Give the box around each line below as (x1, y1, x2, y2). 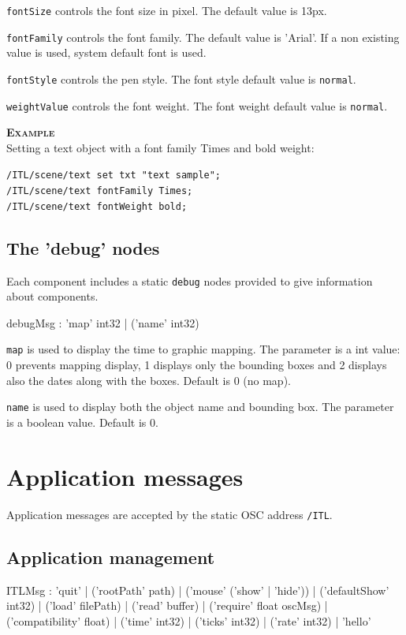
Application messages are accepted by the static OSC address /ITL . (6, 506, 333, 522)
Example (6, 124, 55, 140)
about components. (6, 288, 99, 304)
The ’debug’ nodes (6, 235, 160, 260)
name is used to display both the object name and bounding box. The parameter (6, 398, 394, 415)
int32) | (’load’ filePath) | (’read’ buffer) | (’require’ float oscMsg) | (6, 597, 328, 614)
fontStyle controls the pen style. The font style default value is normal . (6, 70, 356, 87)
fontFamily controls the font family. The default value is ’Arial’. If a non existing (6, 28, 400, 45)
